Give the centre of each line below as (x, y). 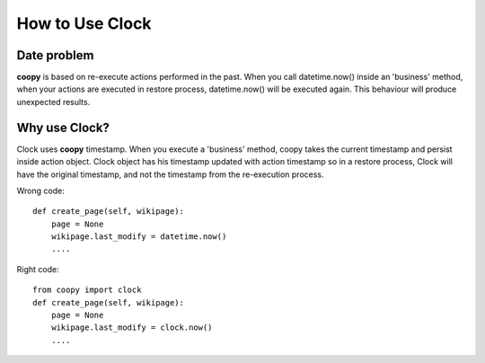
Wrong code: (40, 190)
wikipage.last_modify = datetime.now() (139, 237)
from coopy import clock (87, 290)
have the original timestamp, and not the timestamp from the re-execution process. (170, 174)
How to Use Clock (84, 23)
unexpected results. (53, 102)
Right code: (38, 269)
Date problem (55, 55)
